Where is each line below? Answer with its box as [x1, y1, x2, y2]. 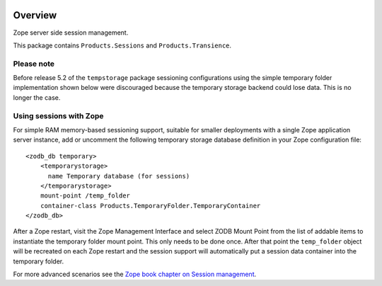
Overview [13, 9, 57, 21]
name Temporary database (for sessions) [47, 172, 190, 180]
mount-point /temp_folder [40, 192, 131, 200]
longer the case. [13, 93, 61, 102]
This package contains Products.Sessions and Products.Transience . [13, 41, 232, 50]
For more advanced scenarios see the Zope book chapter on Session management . [13, 270, 257, 279]
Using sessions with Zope [13, 110, 104, 120]
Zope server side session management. [13, 28, 129, 37]
